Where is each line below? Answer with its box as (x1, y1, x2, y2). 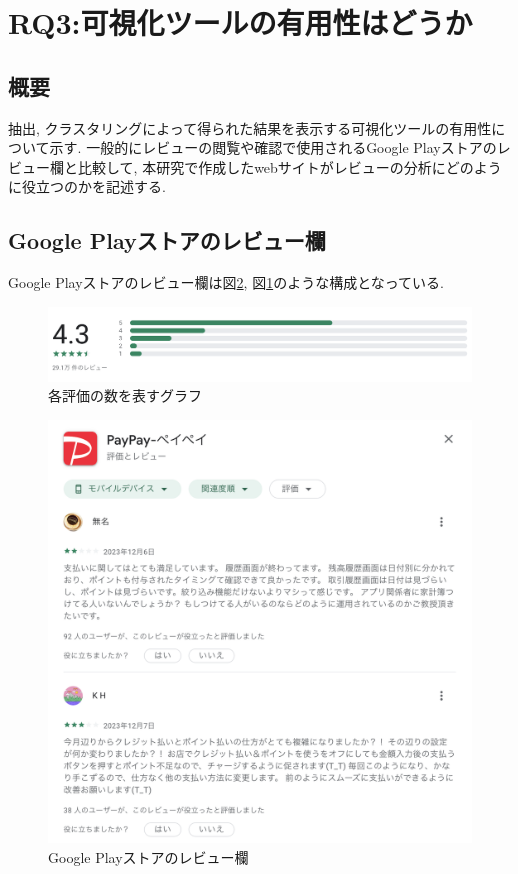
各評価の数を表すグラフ (48, 385, 202, 406)
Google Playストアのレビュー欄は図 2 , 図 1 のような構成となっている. (8, 272, 444, 293)
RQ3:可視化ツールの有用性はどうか (8, 2, 473, 43)
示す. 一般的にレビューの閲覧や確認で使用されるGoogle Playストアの (49, 137, 497, 158)
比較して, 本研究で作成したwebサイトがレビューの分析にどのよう (77, 156, 502, 177)
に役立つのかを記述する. (8, 176, 166, 197)
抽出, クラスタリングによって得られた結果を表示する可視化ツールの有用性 (8, 117, 492, 138)
